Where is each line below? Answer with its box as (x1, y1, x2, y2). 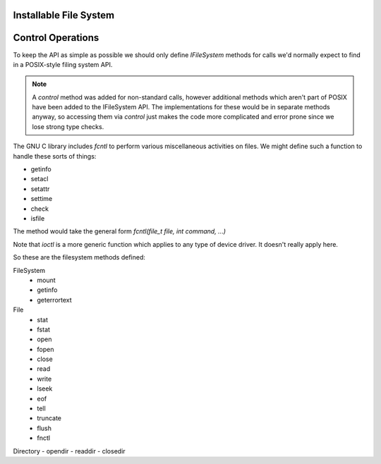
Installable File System (13, 9, 115, 21)
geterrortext (37, 295, 72, 304)
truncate (37, 414, 62, 422)
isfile (30, 214, 45, 222)
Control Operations (13, 32, 99, 44)
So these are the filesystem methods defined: (13, 253, 146, 262)
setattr (30, 184, 50, 193)
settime (30, 195, 53, 203)
